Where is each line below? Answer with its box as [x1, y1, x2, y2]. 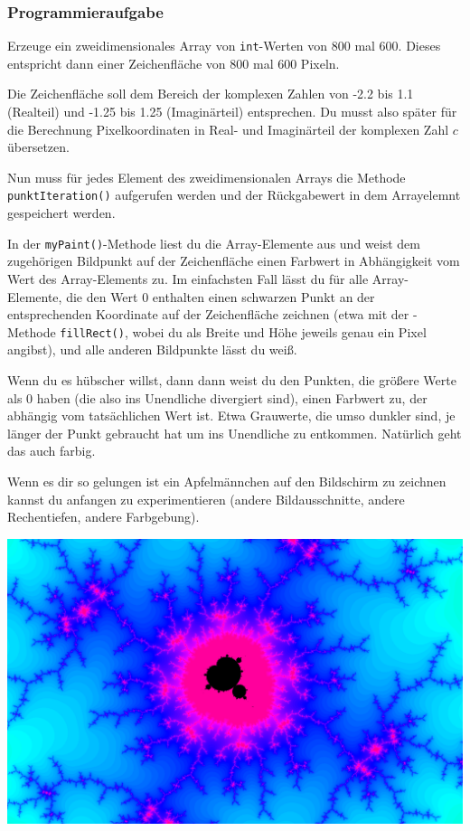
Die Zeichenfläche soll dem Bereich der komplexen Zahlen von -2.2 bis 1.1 [7, 84, 414, 103]
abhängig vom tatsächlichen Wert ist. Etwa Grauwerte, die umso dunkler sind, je [7, 406, 456, 425]
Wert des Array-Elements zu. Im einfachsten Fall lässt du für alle [7, 269, 369, 288]
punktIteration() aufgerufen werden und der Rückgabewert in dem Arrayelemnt [7, 185, 461, 204]
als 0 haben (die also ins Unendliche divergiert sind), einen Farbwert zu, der [7, 388, 428, 407]
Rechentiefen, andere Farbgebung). [7, 507, 200, 526]
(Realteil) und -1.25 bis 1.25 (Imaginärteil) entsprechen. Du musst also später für [7, 102, 457, 121]
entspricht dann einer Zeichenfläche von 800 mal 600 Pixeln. [7, 53, 340, 72]
